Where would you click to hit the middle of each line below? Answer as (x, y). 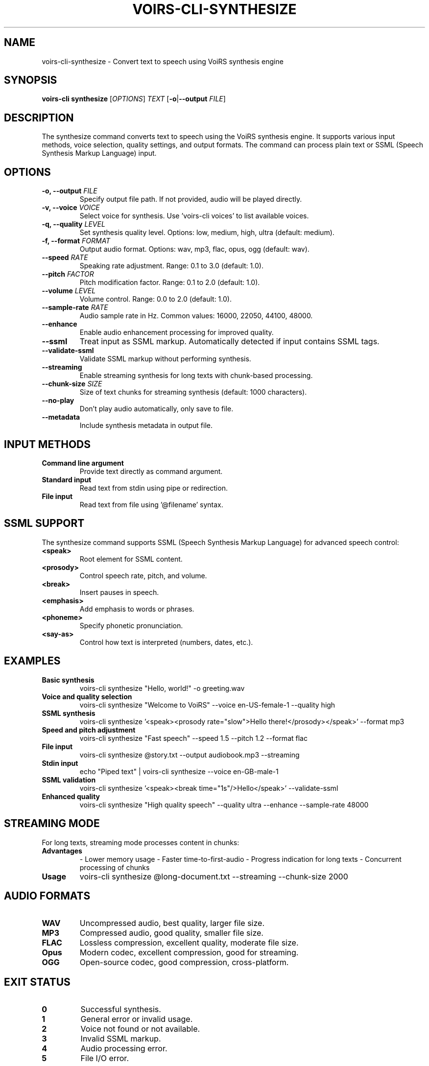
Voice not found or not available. (140, 1029)
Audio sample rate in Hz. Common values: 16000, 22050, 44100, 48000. (196, 316)
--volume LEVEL (69, 291)
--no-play (58, 401)
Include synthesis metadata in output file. (146, 426)
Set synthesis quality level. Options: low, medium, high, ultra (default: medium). (207, 233)
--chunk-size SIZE (72, 384)
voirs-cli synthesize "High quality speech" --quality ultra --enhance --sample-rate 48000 (224, 805)
